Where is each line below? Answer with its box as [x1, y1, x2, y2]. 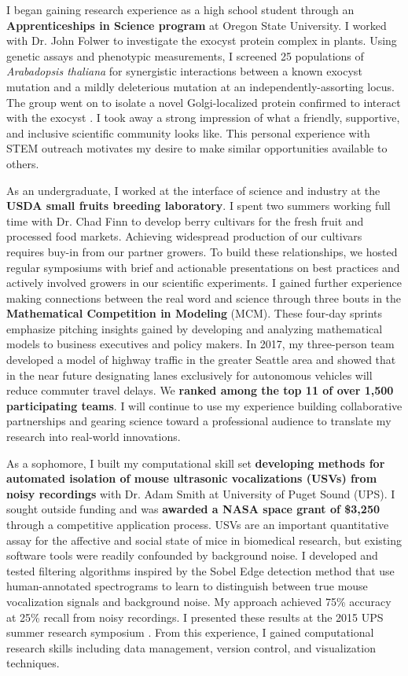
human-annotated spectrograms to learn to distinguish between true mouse [6, 578, 368, 594]
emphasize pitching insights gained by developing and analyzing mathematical [6, 320, 383, 336]
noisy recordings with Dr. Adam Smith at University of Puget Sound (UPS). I [6, 485, 395, 501]
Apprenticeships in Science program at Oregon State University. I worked [6, 17, 387, 33]
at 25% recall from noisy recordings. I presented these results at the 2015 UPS [6, 608, 384, 625]
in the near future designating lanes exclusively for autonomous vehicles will [6, 366, 373, 383]
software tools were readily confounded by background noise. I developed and [6, 547, 378, 564]
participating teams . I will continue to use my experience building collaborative [6, 397, 402, 413]
